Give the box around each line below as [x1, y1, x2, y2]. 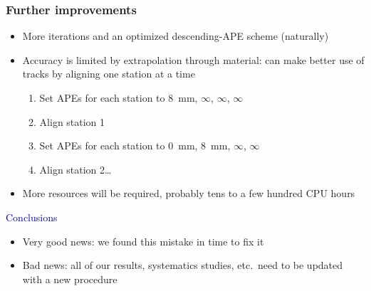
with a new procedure [22, 271, 117, 286]
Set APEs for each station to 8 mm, [39, 90, 198, 105]
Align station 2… [39, 162, 112, 176]
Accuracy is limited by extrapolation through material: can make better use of [22, 52, 365, 67]
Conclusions [6, 209, 58, 224]
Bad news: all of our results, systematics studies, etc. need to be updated [22, 258, 343, 273]
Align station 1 [39, 114, 105, 129]
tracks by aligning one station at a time [22, 66, 195, 81]
